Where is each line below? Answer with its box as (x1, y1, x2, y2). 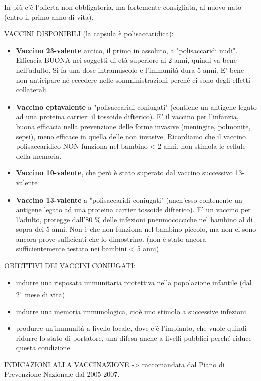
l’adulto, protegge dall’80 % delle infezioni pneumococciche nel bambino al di (16, 214, 253, 224)
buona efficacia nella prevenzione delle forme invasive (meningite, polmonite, (16, 121, 251, 131)
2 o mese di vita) (16, 288, 65, 299)
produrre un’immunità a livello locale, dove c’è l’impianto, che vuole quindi (16, 323, 247, 333)
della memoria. (16, 150, 62, 161)
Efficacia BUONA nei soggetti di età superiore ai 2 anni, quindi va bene (16, 55, 237, 65)
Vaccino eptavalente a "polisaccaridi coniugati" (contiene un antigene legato (16, 101, 257, 112)
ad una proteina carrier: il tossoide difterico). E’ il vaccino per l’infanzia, (16, 111, 239, 122)
